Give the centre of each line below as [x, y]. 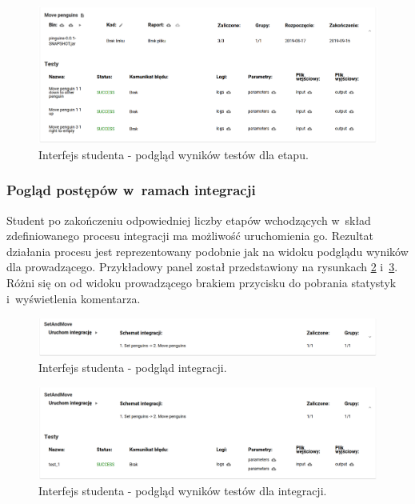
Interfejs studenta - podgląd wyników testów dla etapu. [174, 154]
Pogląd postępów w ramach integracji [131, 190]
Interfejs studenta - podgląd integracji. [133, 367]
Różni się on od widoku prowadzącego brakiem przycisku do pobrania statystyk [202, 282]
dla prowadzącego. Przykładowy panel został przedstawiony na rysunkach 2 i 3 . [202, 267]
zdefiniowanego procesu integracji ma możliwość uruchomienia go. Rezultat [190, 236]
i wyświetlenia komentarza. [74, 298]
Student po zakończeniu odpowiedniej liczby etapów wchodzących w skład [189, 220]
